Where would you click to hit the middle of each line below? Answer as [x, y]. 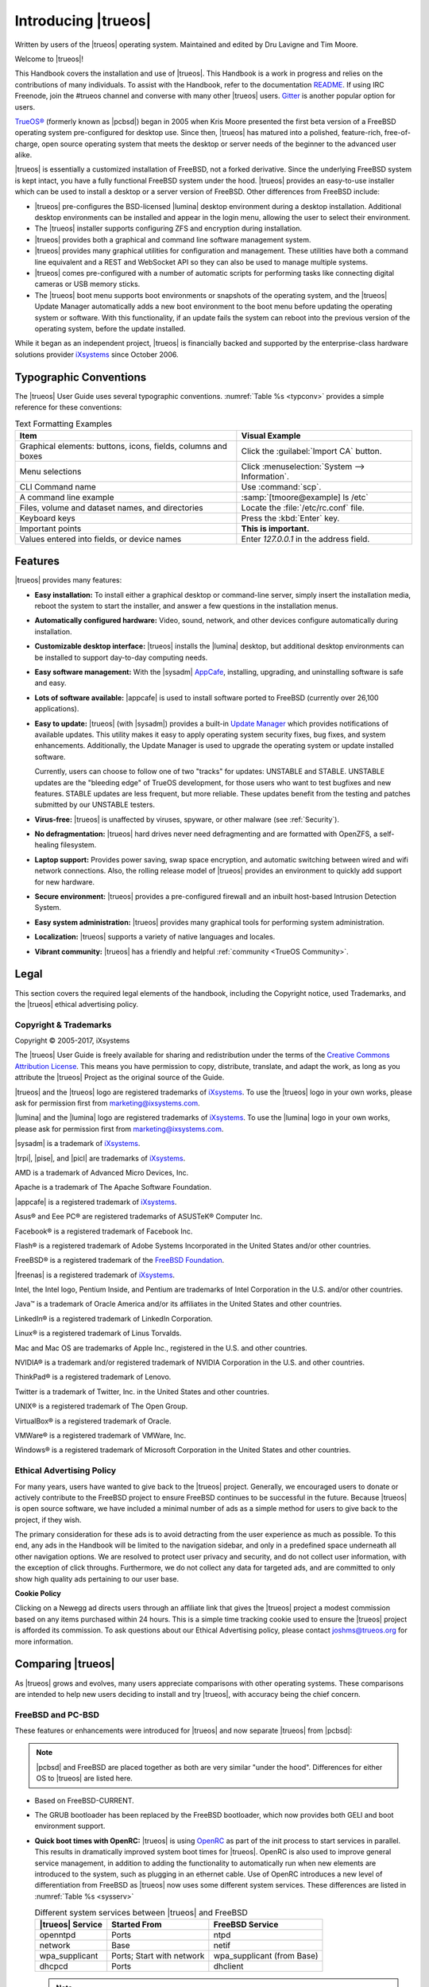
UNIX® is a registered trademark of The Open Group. [101, 1406]
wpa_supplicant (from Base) [266, 1956]
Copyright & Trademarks [63, 1024]
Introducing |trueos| [83, 21]
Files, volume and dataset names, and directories [112, 507]
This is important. [275, 529]
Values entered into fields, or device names [100, 539]
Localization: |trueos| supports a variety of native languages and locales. [155, 937]
